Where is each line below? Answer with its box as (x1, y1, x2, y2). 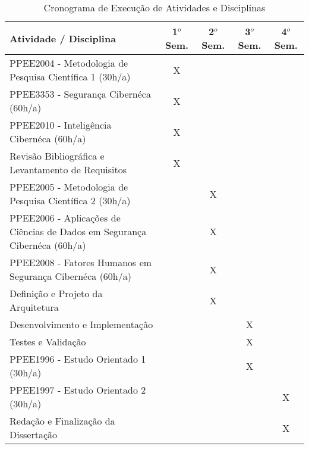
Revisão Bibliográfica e (10, 149, 105, 163)
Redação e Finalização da (10, 414, 115, 428)
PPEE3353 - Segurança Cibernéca (10, 87, 151, 101)
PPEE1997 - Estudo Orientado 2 (10, 383, 146, 397)
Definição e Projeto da (10, 286, 103, 300)
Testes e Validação (10, 335, 86, 348)
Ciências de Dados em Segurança (10, 224, 147, 238)
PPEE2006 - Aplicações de (10, 211, 121, 224)
